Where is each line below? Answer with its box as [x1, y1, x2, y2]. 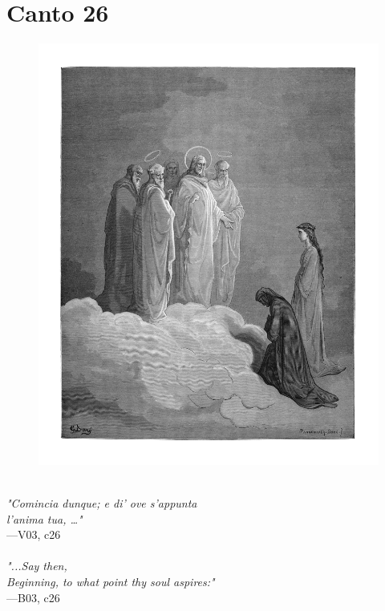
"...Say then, [6, 557, 67, 574]
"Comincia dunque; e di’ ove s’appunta [6, 494, 197, 511]
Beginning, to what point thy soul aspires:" [6, 573, 215, 589]
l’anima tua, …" [6, 510, 83, 527]
